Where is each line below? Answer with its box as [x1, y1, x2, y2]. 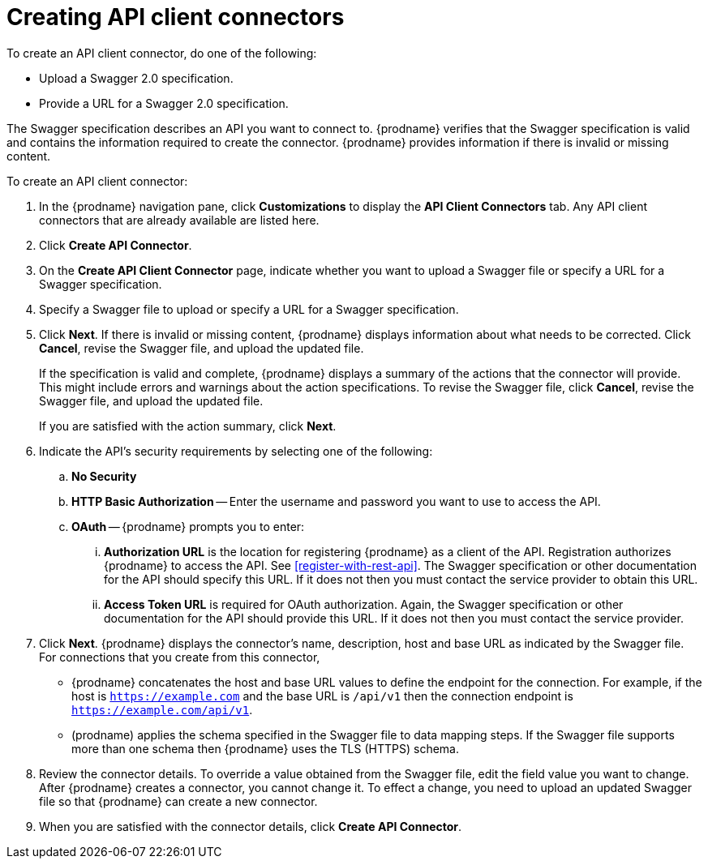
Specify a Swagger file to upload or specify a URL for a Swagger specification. [39, 302, 459, 316]
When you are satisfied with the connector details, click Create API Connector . [39, 819, 462, 833]
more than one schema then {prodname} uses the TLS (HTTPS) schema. [71, 741, 459, 756]
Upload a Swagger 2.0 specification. [39, 71, 234, 85]
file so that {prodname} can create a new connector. [39, 794, 318, 808]
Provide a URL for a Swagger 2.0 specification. [39, 96, 289, 110]
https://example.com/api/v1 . [71, 702, 253, 717]
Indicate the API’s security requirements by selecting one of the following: [39, 443, 433, 458]
